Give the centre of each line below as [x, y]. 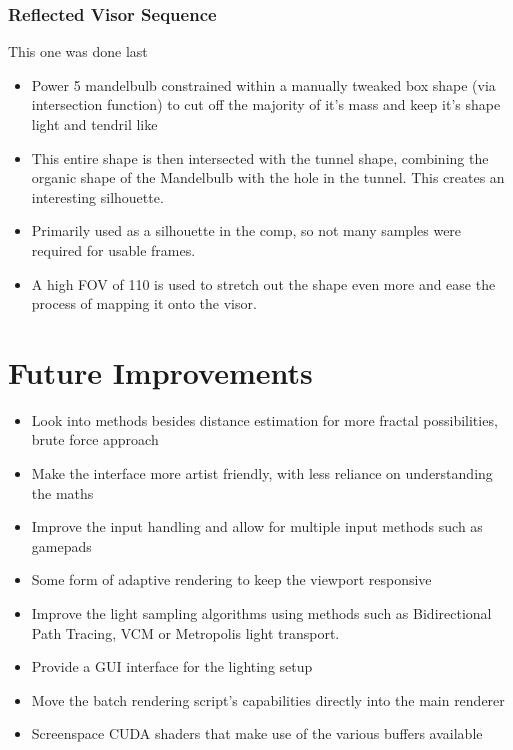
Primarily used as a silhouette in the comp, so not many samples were [246, 230]
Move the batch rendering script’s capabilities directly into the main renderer [268, 699]
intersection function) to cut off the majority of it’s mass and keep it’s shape [266, 104]
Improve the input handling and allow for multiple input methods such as [257, 526]
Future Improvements [160, 371]
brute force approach [95, 439]
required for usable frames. [113, 249]
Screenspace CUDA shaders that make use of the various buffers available [257, 733]
